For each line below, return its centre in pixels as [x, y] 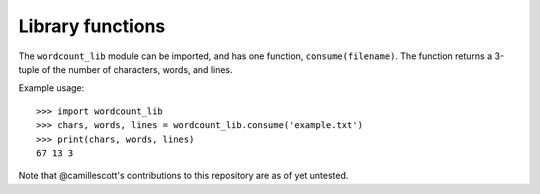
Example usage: [51, 88]
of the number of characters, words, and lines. [137, 69]
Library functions [92, 26]
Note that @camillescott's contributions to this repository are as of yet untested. [183, 176]
